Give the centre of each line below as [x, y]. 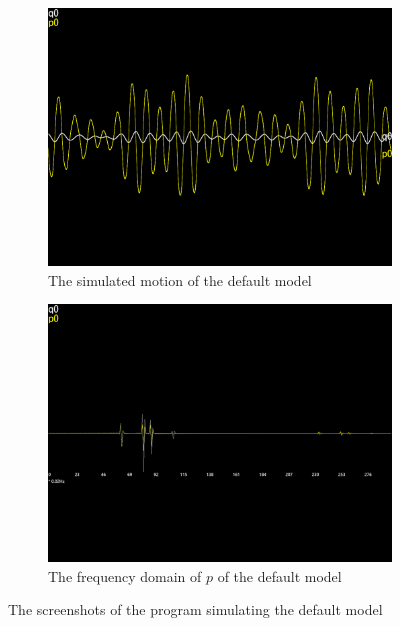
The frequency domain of [125, 575]
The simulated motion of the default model [180, 279]
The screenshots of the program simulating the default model [195, 609]
